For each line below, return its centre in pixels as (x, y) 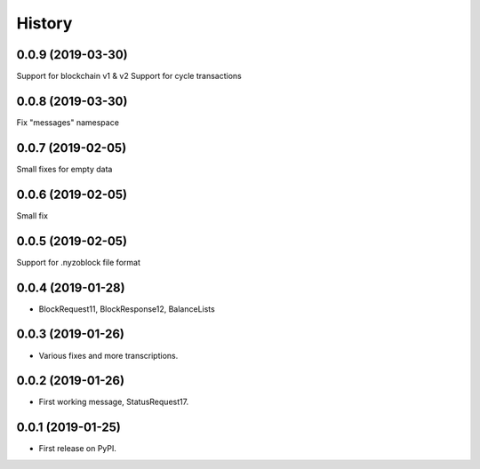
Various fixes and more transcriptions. (108, 355)
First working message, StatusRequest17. (114, 402)
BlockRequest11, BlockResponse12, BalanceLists (127, 309)
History (44, 23)
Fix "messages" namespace (68, 122)
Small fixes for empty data (64, 169)
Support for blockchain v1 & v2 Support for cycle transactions (129, 76)
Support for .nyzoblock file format (79, 262)
